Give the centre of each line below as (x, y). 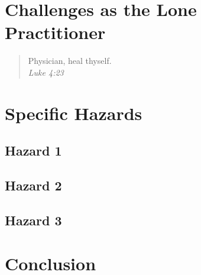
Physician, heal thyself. (70, 61)
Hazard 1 (33, 151)
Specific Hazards (74, 113)
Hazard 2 (33, 185)
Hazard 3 (33, 220)
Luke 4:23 (46, 72)
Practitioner (55, 32)
